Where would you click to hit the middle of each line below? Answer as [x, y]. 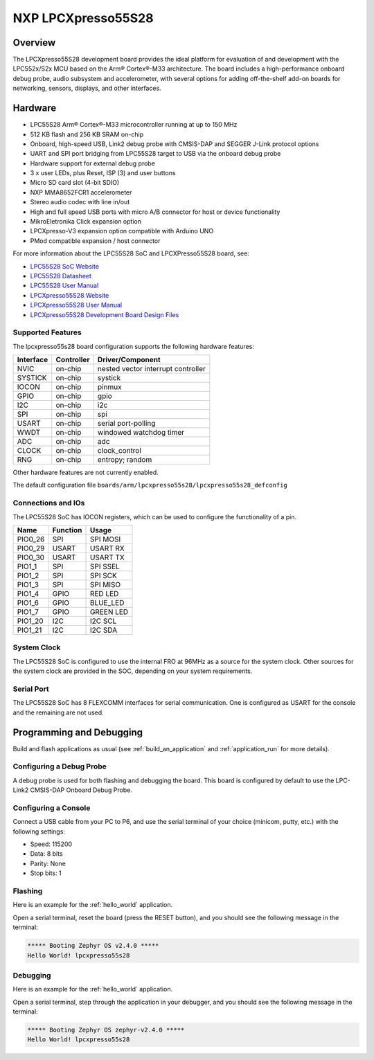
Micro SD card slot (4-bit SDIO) [75, 183]
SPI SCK [103, 576]
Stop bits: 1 [46, 873]
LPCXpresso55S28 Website [70, 295]
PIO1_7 [28, 612]
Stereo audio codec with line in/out [80, 202]
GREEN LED [109, 612]
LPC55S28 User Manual [64, 286]
